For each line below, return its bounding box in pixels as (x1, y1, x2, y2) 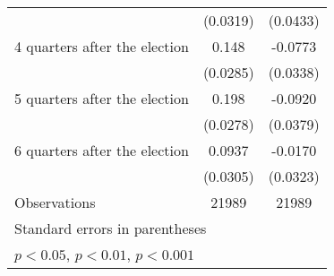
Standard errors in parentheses (14, 218, 207, 238)
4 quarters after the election (14, 36, 189, 56)
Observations (14, 192, 96, 212)
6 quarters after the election (14, 140, 189, 160)
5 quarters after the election (14, 88, 189, 108)
